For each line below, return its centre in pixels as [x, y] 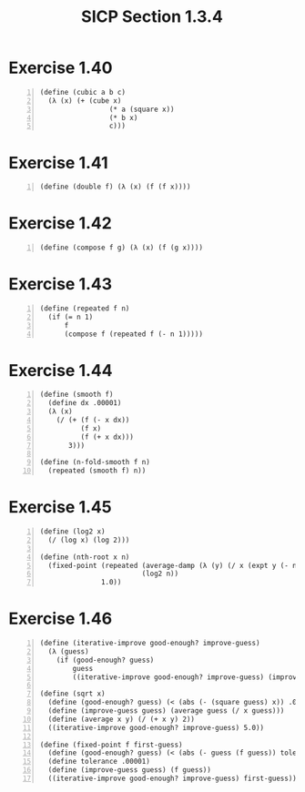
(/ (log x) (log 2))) [89, 540]
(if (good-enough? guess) [105, 660]
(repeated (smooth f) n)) [97, 471]
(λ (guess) [68, 651]
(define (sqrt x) [72, 694]
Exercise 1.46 [61, 619]
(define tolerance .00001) [99, 762]
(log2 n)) [160, 574]
